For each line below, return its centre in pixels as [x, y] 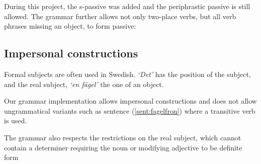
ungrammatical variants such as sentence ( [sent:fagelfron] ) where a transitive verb [130, 110]
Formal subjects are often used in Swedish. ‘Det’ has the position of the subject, [127, 74]
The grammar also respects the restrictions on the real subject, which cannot [123, 137]
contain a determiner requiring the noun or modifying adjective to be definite [123, 147]
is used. [16, 120]
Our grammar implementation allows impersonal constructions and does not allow [130, 101]
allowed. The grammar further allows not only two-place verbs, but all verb [120, 16]
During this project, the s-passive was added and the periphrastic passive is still [127, 6]
